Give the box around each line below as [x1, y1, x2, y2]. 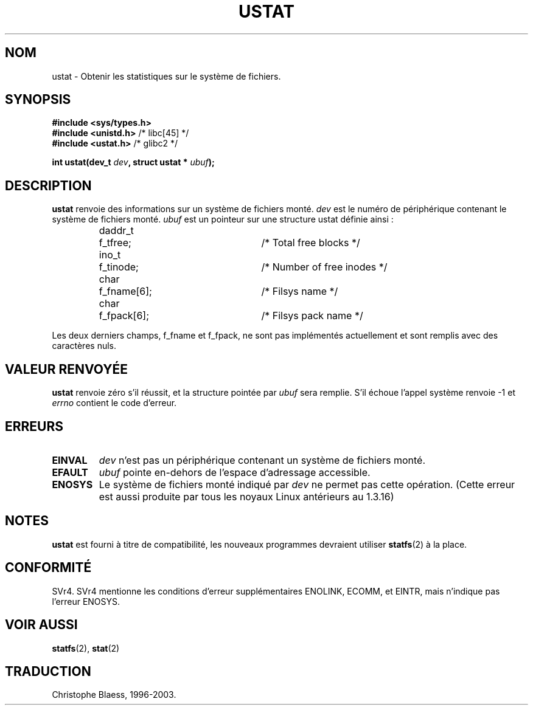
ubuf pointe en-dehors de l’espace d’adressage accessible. [99, 466, 371, 478]
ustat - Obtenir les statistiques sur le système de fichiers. [52, 71, 281, 81]
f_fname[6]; [99, 285, 152, 298]
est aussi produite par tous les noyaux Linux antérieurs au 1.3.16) [99, 490, 394, 503]
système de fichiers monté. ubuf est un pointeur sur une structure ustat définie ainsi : [52, 214, 394, 225]
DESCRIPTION [5, 177, 92, 193]
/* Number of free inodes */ [261, 261, 388, 274]
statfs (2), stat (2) [52, 643, 120, 653]
